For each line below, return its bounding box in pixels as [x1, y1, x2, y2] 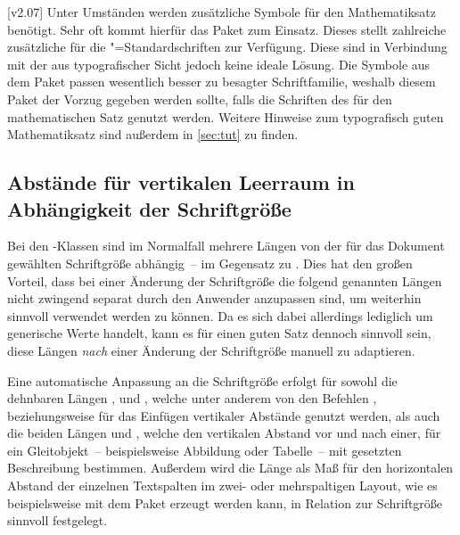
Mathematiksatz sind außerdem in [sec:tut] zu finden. [7, 125, 299, 144]
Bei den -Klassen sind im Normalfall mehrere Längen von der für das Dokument [7, 236, 445, 255]
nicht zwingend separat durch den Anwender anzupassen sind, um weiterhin [7, 289, 422, 308]
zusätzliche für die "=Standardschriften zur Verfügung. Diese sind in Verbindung [7, 37, 448, 56]
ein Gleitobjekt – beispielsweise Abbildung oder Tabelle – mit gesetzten [7, 440, 402, 459]
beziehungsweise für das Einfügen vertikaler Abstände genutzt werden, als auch [7, 406, 440, 424]
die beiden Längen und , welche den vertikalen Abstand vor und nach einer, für [7, 424, 441, 442]
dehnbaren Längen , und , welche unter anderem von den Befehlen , [7, 389, 377, 407]
